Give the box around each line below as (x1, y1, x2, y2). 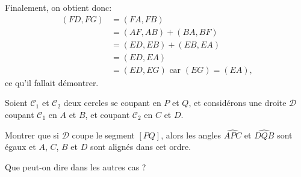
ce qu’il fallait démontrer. (5, 76, 99, 88)
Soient (5, 96, 28, 109)
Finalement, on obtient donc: (5, 1, 112, 13)
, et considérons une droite (188, 96, 287, 109)
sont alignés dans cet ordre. (90, 140, 191, 153)
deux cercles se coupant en (63, 96, 161, 109)
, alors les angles (161, 128, 222, 141)
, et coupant (85, 108, 130, 120)
